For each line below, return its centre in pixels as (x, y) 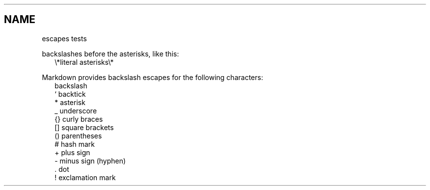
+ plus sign (72, 152)
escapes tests (64, 38)
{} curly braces (79, 119)
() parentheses (78, 136)
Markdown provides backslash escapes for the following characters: (152, 77)
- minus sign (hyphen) (90, 161)
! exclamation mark (85, 177)
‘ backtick (70, 94)
